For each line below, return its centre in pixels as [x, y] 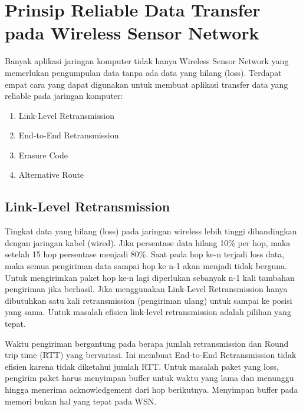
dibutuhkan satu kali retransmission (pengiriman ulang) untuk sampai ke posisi [149, 300]
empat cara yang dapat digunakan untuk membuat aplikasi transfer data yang [146, 84]
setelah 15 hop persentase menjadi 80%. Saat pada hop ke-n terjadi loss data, [145, 254]
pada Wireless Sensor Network [132, 33]
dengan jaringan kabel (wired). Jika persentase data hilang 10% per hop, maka [148, 242]
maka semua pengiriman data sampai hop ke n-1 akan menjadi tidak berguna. [146, 266]
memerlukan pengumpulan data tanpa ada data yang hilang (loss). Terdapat [143, 72]
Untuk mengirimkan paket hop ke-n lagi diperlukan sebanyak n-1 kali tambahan [150, 277]
